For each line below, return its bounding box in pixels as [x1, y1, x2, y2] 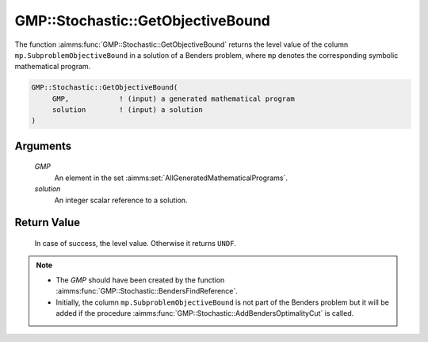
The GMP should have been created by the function [55, 275, 225, 285]
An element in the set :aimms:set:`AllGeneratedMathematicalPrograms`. [54, 173, 289, 183]
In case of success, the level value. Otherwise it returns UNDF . [34, 239, 237, 248]
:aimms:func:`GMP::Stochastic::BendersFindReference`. [55, 286, 238, 296]
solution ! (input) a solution [52, 106, 204, 114]
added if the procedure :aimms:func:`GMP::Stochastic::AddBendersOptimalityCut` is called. [55, 309, 354, 318]
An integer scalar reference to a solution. [54, 195, 188, 205]
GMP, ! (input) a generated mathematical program [52, 94, 295, 103]
